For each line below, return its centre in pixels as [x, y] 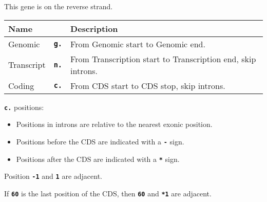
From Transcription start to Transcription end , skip [163, 59]
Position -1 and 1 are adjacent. [53, 176]
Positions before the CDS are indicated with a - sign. [100, 141]
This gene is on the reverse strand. [59, 6]
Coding [21, 85]
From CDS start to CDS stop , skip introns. [148, 85]
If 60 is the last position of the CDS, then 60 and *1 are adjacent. [108, 193]
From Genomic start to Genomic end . [138, 44]
